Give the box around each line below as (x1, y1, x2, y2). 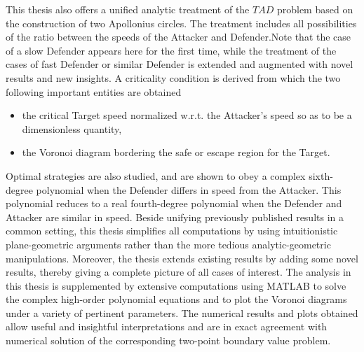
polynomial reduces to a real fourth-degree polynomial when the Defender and (6, 196, 342, 211)
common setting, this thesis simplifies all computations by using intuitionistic (6, 223, 338, 238)
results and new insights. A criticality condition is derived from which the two (6, 70, 341, 85)
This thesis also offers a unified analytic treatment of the (6, 2, 250, 16)
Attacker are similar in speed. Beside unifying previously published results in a (6, 209, 344, 224)
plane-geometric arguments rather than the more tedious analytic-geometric (6, 237, 331, 251)
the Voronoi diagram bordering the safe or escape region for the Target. (22, 145, 330, 160)
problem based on (276, 2, 353, 16)
